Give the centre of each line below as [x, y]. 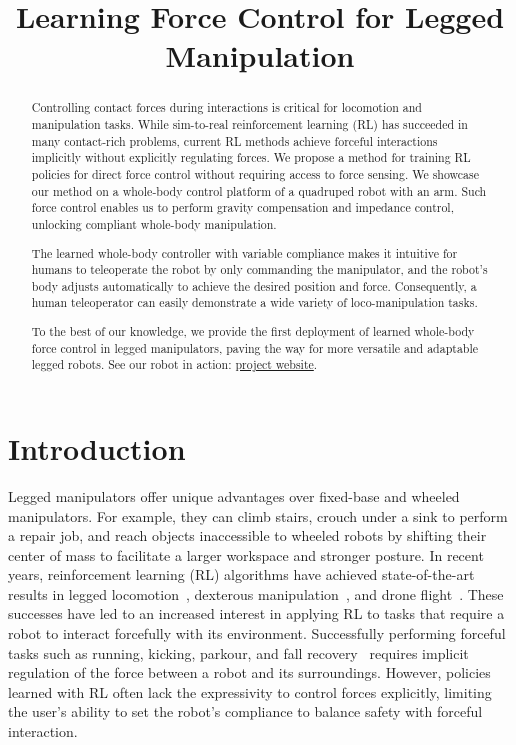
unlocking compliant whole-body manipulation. [154, 223]
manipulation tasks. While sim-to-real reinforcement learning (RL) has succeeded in [249, 124]
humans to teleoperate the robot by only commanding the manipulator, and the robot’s [259, 269]
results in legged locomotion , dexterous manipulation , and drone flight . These [256, 593]
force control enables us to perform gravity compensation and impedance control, [242, 207]
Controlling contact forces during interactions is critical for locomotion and [226, 107]
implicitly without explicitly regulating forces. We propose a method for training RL [251, 157]
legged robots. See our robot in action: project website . [174, 364]
